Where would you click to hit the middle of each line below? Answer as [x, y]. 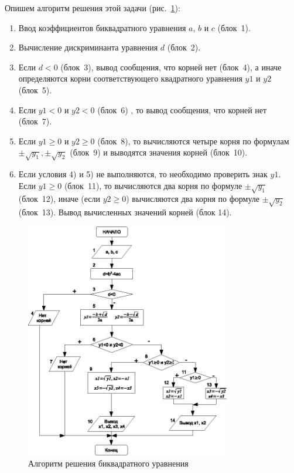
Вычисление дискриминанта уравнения [88, 47]
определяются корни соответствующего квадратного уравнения [130, 78]
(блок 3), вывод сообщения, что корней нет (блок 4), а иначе [171, 67]
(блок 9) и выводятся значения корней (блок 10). [159, 152]
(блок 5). [35, 89]
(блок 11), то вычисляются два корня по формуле [153, 185]
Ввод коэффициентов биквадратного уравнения [102, 27]
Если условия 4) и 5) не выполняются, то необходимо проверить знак [143, 174]
